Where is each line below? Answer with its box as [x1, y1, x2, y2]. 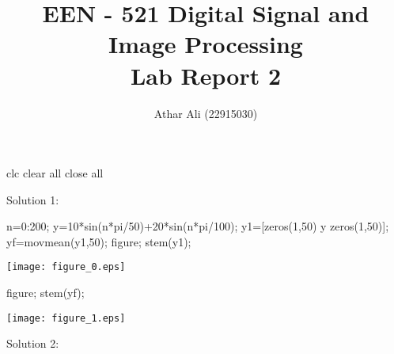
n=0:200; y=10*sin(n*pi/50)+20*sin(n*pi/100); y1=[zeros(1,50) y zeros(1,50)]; [6, 218, 389, 234]
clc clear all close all [6, 165, 104, 181]
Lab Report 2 [130, 59, 282, 91]
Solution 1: [6, 191, 59, 207]
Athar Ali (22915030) [153, 105, 258, 121]
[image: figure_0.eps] [6, 261, 126, 273]
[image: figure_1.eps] [6, 312, 126, 324]
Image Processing [108, 28, 303, 60]
